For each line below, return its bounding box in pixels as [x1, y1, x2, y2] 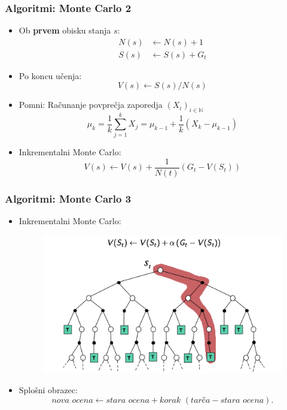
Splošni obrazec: [19, 384, 78, 396]
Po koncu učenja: [19, 69, 82, 82]
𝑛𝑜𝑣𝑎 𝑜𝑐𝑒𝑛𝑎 [51, 396, 93, 405]
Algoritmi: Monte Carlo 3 [5, 191, 132, 206]
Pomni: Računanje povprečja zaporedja [19, 98, 163, 111]
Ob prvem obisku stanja [19, 24, 111, 37]
